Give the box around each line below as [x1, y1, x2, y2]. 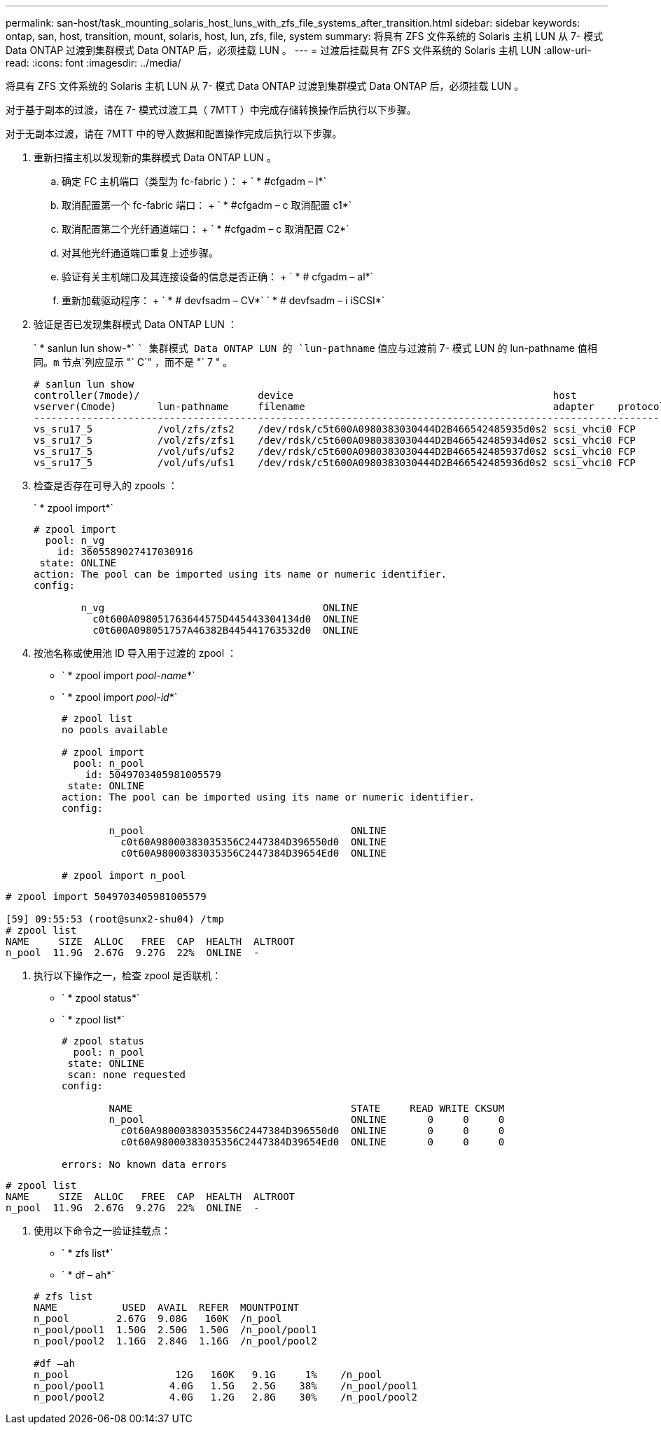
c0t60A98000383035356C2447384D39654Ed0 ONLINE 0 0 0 [120, 1136, 505, 1148]
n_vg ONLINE [81, 602, 359, 613]
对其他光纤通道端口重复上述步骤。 [62, 247, 218, 259]
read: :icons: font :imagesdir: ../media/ [6, 57, 181, 69]
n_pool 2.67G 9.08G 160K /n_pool [34, 1313, 282, 1324]
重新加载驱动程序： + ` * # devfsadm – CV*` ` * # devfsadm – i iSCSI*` [62, 294, 385, 306]
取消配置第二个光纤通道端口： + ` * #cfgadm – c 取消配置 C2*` [62, 223, 349, 235]
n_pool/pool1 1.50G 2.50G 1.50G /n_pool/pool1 [34, 1324, 317, 1335]
